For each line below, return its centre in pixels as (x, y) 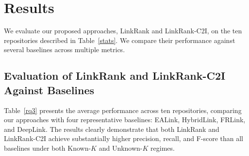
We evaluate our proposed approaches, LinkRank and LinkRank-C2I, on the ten (123, 31)
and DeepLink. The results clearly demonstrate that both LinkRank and (112, 129)
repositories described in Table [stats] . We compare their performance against (120, 40)
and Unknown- (121, 148)
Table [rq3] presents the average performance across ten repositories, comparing (123, 110)
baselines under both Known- (48, 148)
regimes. (163, 148)
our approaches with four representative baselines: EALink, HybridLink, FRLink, (125, 120)
